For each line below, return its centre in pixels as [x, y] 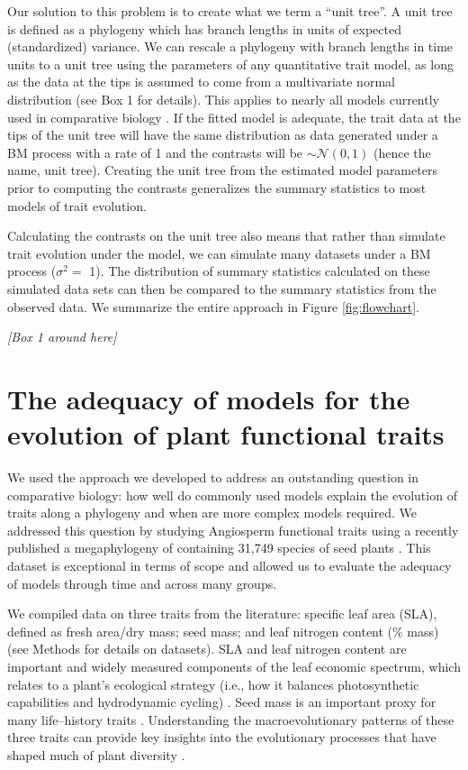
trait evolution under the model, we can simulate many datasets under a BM [219, 253]
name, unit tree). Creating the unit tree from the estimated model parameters [222, 170]
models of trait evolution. [77, 205]
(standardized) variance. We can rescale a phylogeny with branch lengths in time [230, 46]
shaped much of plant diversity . [96, 754]
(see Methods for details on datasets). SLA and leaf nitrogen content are [207, 649]
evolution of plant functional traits [226, 434]
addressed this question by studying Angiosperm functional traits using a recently [233, 530]
